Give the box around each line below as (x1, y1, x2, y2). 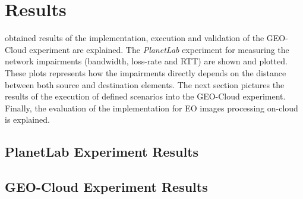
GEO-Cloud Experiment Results (5, 178, 208, 196)
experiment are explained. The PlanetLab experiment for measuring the (29, 43, 289, 55)
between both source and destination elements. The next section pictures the (5, 78, 285, 91)
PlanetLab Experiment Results (5, 142, 199, 161)
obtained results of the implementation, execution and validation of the (5, 32, 264, 44)
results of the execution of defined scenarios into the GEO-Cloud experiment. (5, 90, 286, 102)
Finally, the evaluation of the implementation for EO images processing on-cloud (5, 101, 298, 114)
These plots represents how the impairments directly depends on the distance (5, 66, 286, 79)
